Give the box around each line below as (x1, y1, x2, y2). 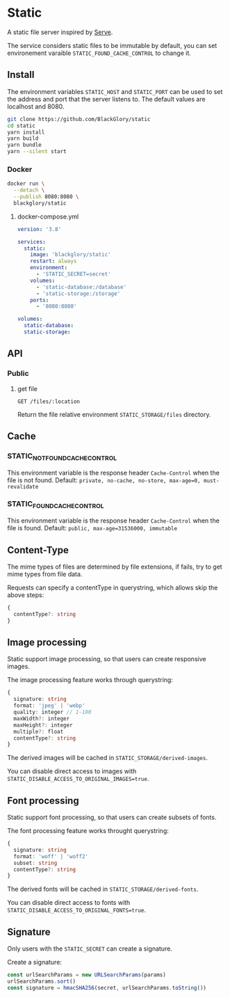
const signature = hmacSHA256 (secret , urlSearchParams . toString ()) (7, 984, 207, 991)
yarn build (7, 135, 39, 142)
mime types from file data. (7, 569, 83, 578)
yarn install (7, 129, 45, 136)
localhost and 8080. (7, 102, 65, 111)
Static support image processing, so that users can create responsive (7, 655, 206, 663)
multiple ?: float (13, 728, 64, 735)
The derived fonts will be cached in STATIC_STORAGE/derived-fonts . (7, 885, 199, 894)
